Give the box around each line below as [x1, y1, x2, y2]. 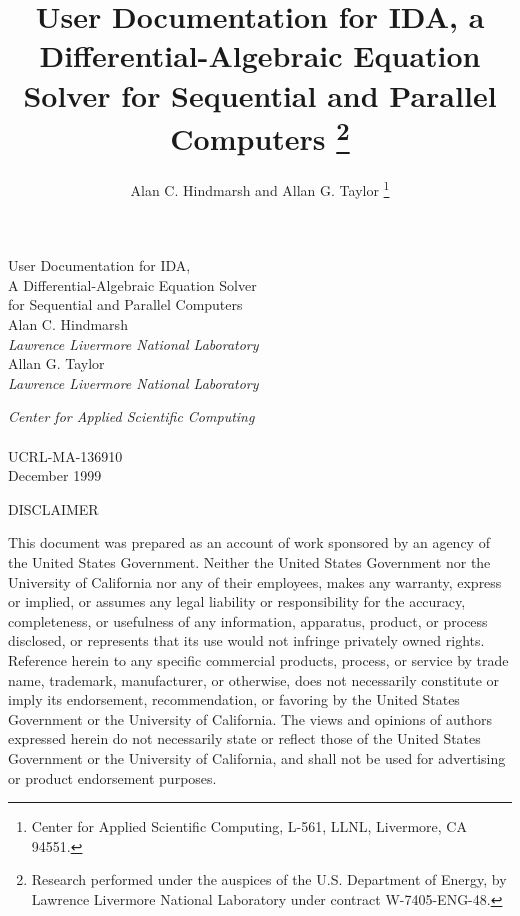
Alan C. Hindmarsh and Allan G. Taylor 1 [130, 177, 390, 200]
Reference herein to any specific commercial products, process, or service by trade [8, 649, 509, 670]
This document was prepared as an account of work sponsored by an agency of [8, 532, 490, 553]
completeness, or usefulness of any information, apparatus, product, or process [8, 610, 488, 631]
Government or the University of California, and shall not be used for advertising [8, 747, 506, 768]
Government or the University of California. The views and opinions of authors [8, 708, 493, 729]
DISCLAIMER [8, 498, 99, 519]
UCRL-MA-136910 [8, 445, 123, 466]
